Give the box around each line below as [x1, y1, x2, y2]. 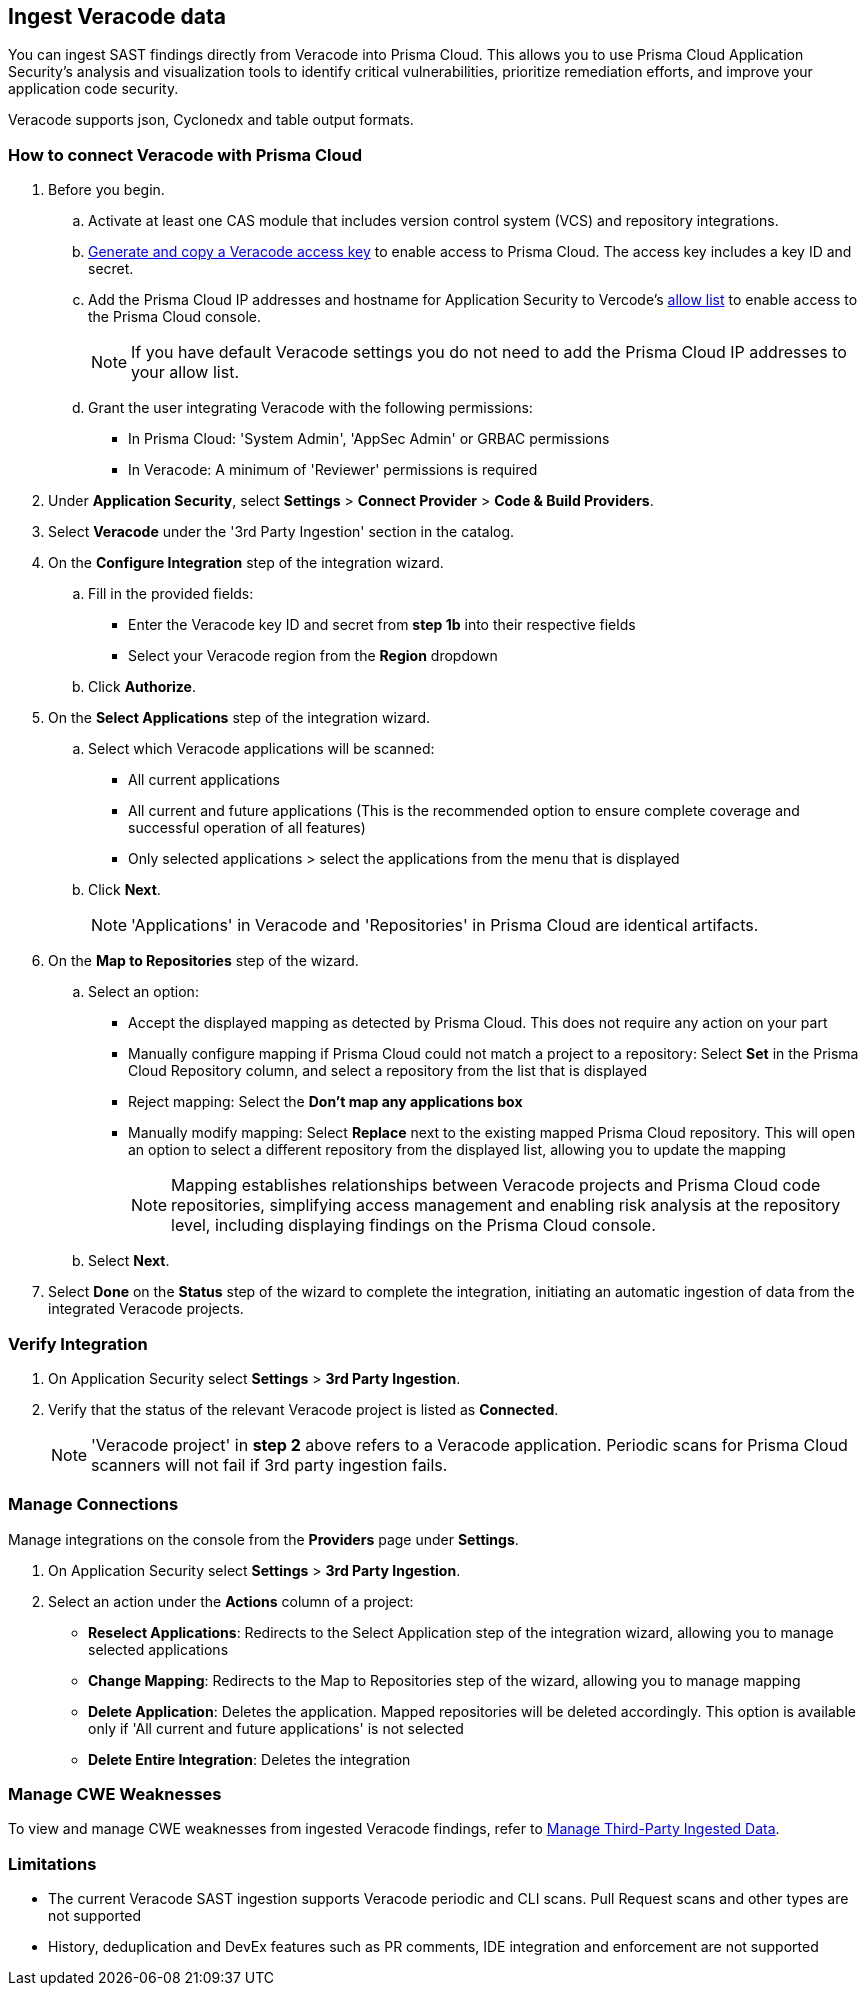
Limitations [8, 1853, 97, 1874]
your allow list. [131, 362, 239, 383]
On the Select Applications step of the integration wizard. [48, 709, 431, 727]
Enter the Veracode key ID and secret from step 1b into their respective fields [128, 616, 636, 634]
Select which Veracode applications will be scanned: [88, 740, 435, 758]
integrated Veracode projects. [48, 1300, 244, 1318]
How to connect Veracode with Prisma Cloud [8, 144, 363, 165]
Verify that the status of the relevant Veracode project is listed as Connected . [48, 1400, 559, 1418]
